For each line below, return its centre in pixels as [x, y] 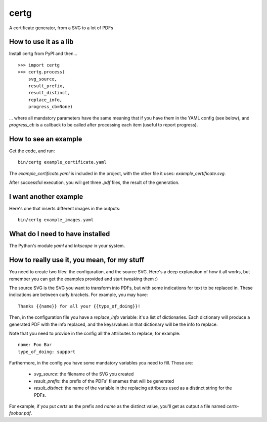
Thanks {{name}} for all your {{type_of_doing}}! [79, 306]
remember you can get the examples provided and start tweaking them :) [84, 279]
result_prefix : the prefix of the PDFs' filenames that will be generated [104, 381]
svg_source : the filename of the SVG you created [84, 374]
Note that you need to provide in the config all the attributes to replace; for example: [95, 333]
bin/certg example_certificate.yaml [62, 162]
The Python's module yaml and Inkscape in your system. [67, 246]
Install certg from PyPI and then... [43, 54]
